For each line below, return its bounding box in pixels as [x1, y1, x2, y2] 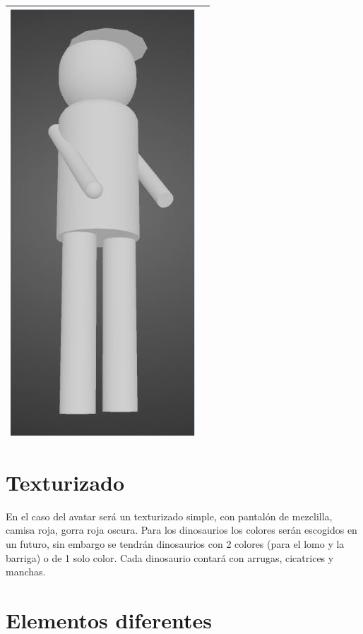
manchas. [6, 564, 46, 579]
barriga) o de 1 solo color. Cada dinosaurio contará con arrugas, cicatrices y [6, 550, 334, 565]
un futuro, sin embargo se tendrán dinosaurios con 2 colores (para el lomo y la [6, 536, 345, 551]
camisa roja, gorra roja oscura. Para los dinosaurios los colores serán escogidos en [6, 522, 357, 537]
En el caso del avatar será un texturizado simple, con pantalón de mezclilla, [6, 508, 333, 523]
